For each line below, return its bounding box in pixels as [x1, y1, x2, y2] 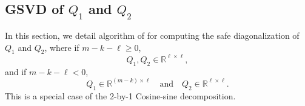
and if [5, 65, 27, 78]
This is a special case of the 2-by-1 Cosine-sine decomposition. [5, 89, 236, 102]
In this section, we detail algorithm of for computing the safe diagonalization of [5, 29, 300, 41]
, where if [44, 41, 79, 53]
